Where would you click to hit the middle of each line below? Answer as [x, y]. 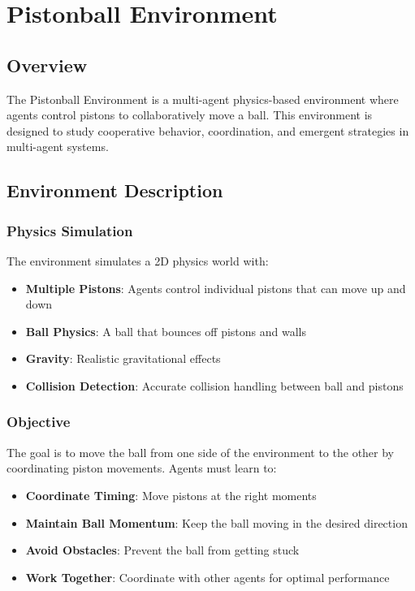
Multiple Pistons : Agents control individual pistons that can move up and [216, 288]
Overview [47, 65]
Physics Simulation [70, 230]
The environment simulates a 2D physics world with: [138, 260]
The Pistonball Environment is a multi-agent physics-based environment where [203, 99]
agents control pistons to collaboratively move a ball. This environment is [190, 115]
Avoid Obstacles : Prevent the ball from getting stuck [162, 550]
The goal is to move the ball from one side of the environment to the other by [201, 452]
